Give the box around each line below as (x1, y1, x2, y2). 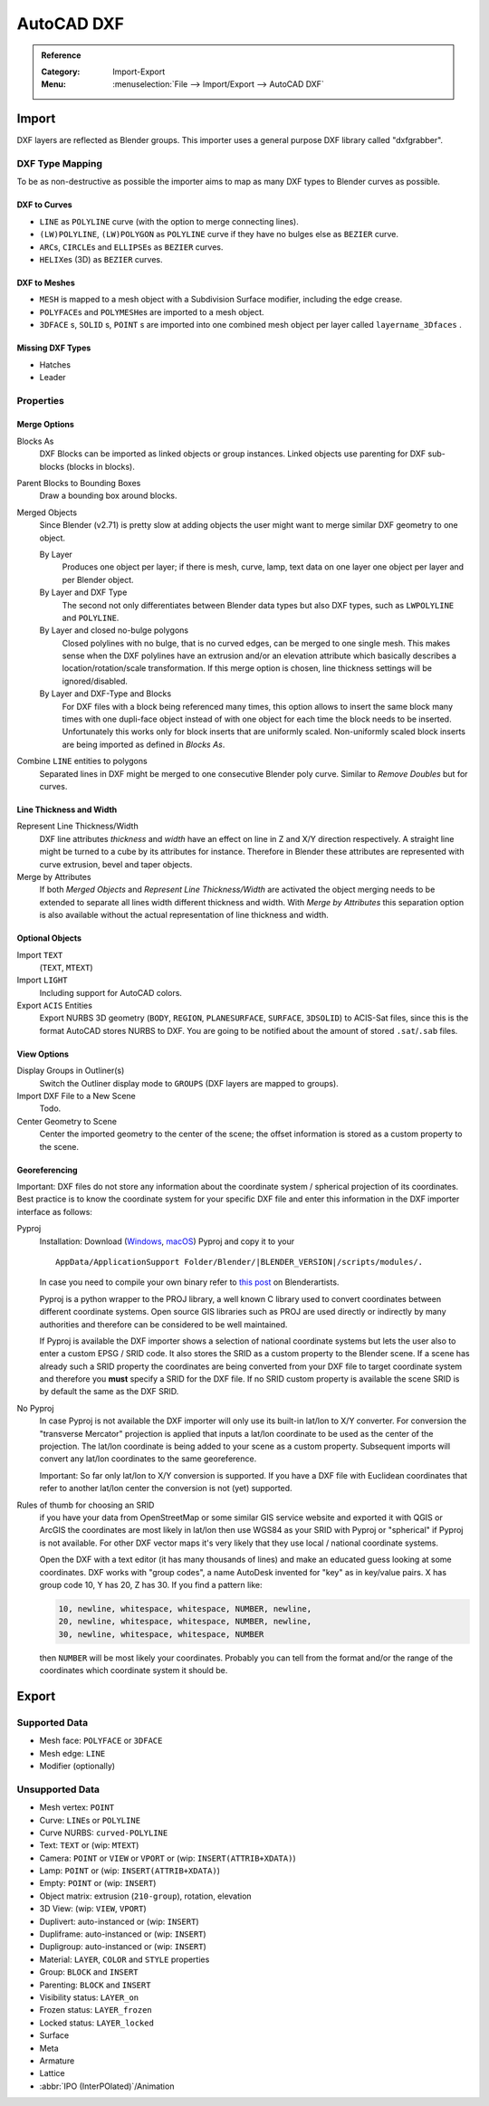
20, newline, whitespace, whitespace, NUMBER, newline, (58, 1616, 312, 1627)
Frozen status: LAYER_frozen (39, 2005, 153, 2015)
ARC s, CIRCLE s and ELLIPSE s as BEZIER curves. (39, 241, 224, 253)
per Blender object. (62, 574, 134, 585)
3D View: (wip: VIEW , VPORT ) (39, 1903, 147, 1914)
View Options (16, 1048, 70, 1059)
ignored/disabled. (62, 675, 129, 686)
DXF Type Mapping (16, 158, 103, 169)
